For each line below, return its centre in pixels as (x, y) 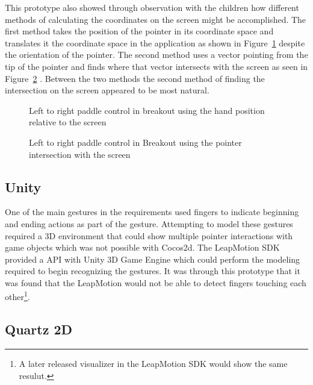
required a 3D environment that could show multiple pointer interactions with (149, 235)
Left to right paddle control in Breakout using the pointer (135, 142)
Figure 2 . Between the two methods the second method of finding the (135, 78)
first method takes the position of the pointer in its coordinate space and (139, 31)
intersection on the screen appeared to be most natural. (107, 90)
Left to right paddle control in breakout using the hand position (147, 110)
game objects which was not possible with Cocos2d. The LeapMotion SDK (142, 247)
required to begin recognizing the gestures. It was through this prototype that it (153, 271)
